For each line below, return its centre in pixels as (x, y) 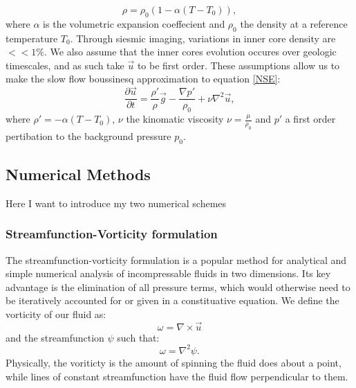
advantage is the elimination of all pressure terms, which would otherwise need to (178, 286)
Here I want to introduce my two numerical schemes (116, 203)
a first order (310, 119)
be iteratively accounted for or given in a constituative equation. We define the (172, 300)
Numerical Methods (78, 174)
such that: (138, 337)
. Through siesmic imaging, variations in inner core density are (203, 38)
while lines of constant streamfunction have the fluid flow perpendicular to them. (177, 376)
